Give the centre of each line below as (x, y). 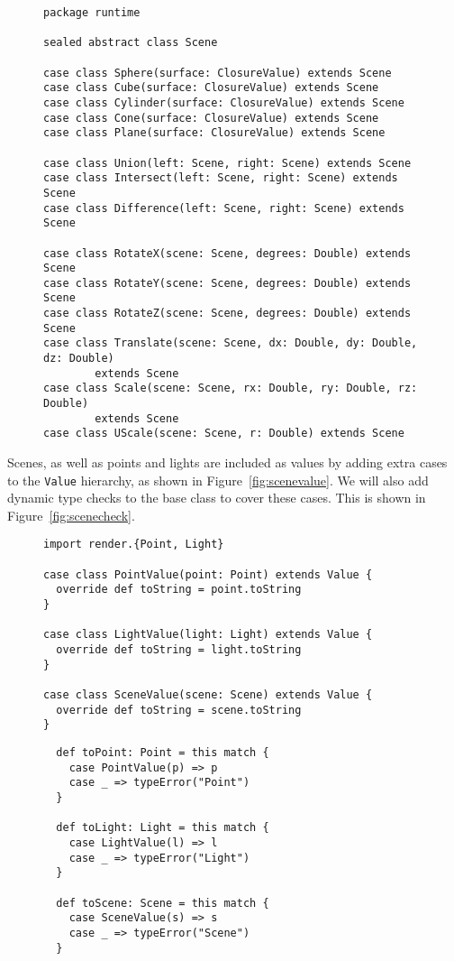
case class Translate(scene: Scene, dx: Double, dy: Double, (231, 343)
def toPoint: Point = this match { (163, 753)
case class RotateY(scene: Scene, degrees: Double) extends (227, 283)
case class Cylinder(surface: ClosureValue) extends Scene (224, 102)
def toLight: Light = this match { (163, 828)
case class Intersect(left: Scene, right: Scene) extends (221, 178)
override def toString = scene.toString (179, 710)
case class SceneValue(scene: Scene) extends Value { (208, 695)
